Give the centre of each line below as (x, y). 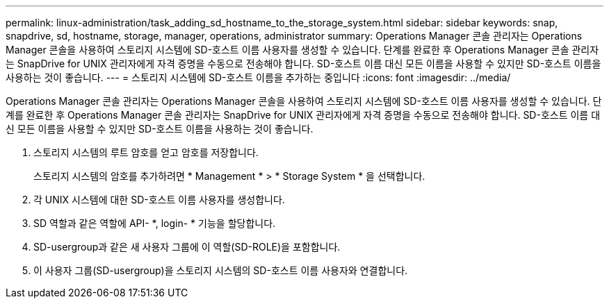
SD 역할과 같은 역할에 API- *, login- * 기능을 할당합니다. (155, 223)
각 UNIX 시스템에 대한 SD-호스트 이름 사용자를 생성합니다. (159, 200)
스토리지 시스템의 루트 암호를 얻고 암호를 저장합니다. (146, 152)
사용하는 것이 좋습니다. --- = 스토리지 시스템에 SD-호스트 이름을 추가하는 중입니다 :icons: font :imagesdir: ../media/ (258, 77)
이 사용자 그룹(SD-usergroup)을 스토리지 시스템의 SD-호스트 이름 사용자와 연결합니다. (221, 270)
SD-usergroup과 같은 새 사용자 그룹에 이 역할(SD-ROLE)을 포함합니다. (187, 247)
